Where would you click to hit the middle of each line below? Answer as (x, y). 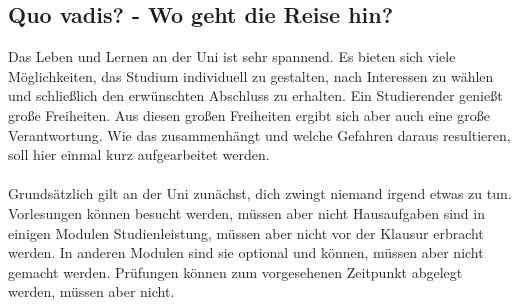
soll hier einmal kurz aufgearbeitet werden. (139, 154)
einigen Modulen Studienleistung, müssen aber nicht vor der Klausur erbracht (246, 232)
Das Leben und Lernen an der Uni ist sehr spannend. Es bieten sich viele (232, 56)
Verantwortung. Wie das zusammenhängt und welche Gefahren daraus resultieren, (259, 134)
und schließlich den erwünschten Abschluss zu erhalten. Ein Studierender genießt (255, 95)
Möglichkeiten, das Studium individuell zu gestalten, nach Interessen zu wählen (251, 75)
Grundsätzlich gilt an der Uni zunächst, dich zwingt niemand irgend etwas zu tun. (260, 193)
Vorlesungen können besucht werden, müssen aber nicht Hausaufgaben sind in (246, 212)
